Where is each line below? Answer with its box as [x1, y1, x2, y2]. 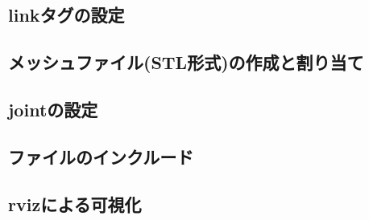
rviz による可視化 [8, 191, 142, 216]
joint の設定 [8, 96, 98, 121]
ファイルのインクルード [8, 144, 194, 169]
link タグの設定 [8, 2, 125, 27]
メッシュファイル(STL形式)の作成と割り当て [8, 50, 364, 75]
